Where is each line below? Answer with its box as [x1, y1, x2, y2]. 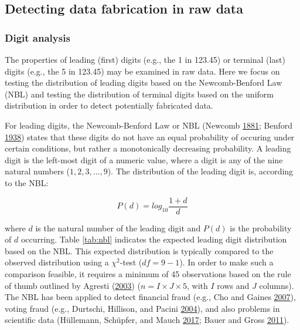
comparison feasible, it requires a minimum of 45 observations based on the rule [5, 267, 291, 280]
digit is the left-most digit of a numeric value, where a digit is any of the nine [5, 153, 283, 166]
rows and [217, 279, 250, 291]
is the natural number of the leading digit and [35, 221, 201, 234]
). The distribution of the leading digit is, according [107, 165, 294, 177]
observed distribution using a [5, 256, 109, 268]
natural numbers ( [5, 165, 70, 177]
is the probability [230, 221, 292, 234]
